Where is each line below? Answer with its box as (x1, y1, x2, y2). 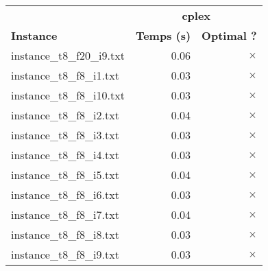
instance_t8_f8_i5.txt (11, 167, 119, 182)
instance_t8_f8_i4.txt (11, 147, 119, 163)
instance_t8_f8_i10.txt (11, 87, 125, 103)
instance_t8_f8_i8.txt (11, 226, 119, 242)
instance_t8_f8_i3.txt (11, 127, 119, 143)
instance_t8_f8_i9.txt (11, 246, 119, 262)
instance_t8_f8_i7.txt (11, 207, 119, 222)
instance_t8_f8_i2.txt (11, 107, 119, 123)
